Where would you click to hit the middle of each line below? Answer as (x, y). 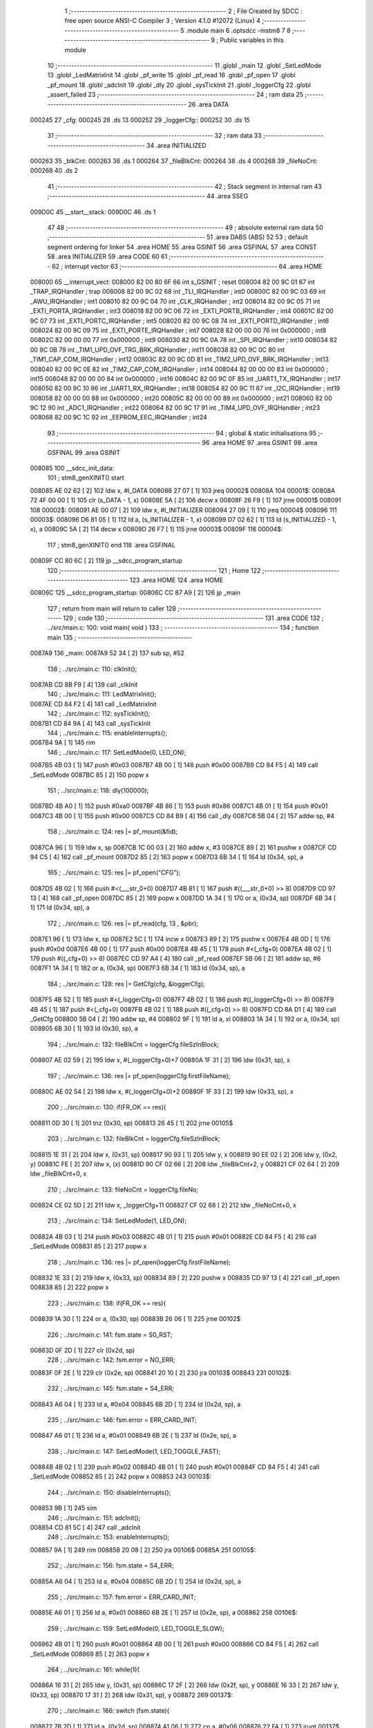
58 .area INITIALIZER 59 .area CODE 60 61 (107, 256)
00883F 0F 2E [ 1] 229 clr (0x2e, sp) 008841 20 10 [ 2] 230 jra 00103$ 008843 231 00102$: (161, 1373)
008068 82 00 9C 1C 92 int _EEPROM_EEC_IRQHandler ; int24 (118, 417)
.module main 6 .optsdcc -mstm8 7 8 (238, 30)
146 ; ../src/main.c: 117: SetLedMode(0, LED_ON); (117, 752)
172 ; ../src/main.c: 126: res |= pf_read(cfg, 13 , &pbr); (123, 923)
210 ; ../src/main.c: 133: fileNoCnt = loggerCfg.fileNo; (123, 1190)
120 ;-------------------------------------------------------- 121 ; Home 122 (154, 570)
